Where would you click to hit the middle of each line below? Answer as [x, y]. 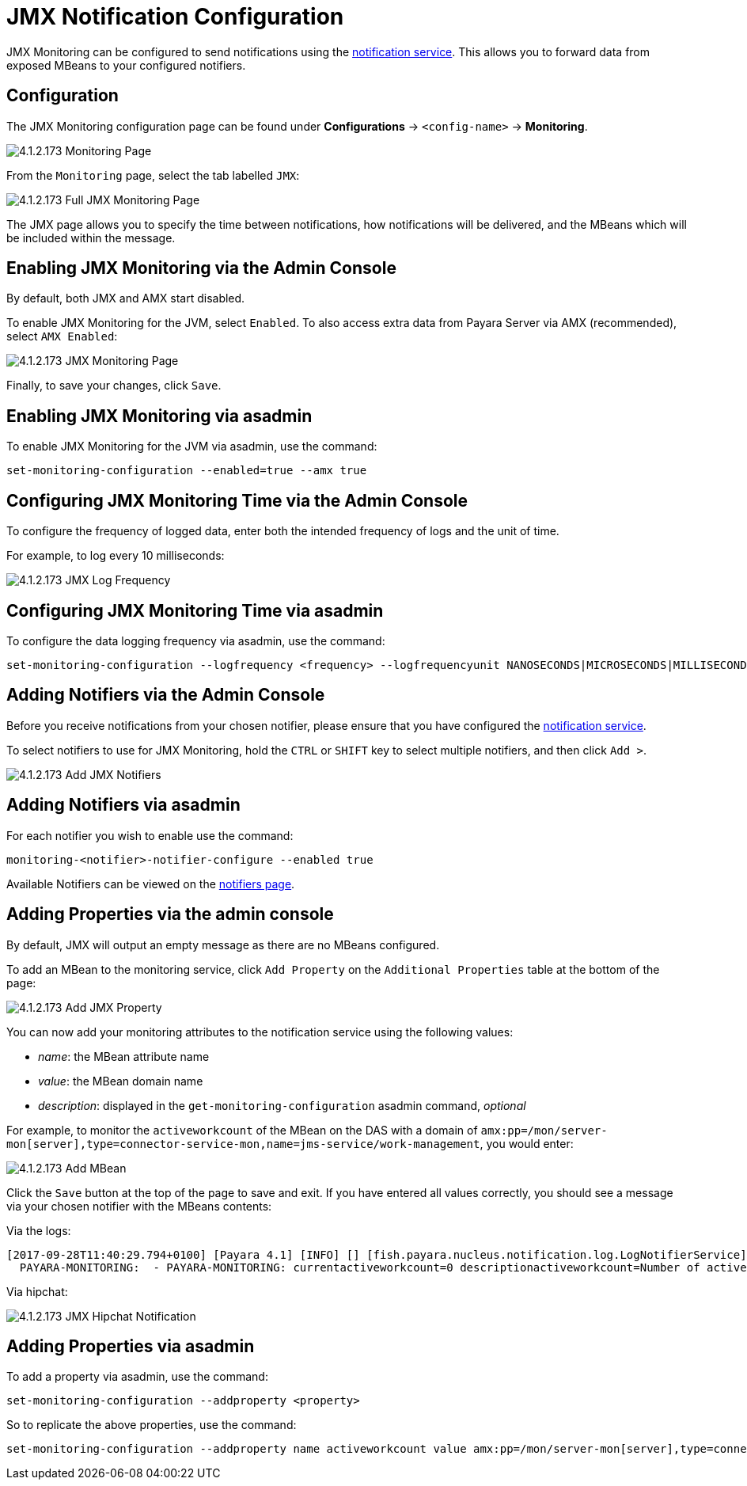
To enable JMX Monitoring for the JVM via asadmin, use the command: [192, 447]
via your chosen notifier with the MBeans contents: [139, 1206]
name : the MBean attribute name [124, 1056]
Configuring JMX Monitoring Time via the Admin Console [237, 500]
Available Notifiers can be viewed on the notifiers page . [151, 884]
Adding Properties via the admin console [170, 914]
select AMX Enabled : [62, 336]
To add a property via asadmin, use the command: [137, 1377]
